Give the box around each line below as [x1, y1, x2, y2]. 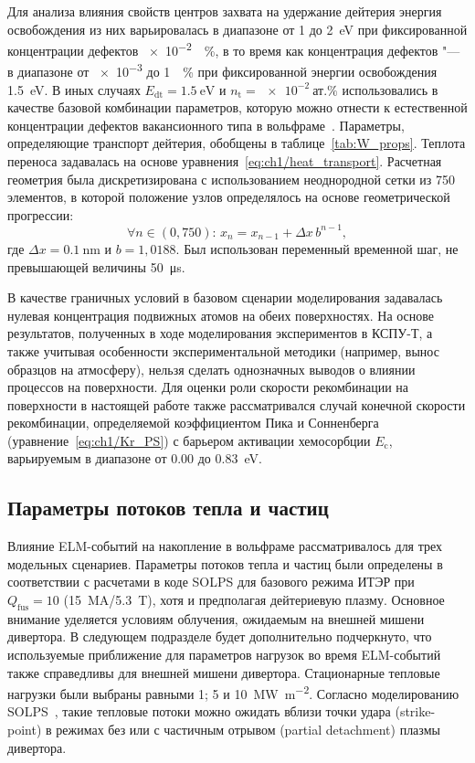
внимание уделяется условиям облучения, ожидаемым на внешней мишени [7, 609, 425, 628]
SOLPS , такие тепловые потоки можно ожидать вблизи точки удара [7, 702, 391, 721]
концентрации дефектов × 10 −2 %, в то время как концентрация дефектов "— [7, 38, 460, 59]
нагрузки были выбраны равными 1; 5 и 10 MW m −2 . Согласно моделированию [7, 682, 459, 703]
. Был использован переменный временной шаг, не [175, 238, 459, 258]
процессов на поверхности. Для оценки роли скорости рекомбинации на [7, 377, 409, 397]
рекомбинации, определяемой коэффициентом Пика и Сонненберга [7, 413, 379, 432]
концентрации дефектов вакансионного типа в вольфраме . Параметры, [7, 115, 405, 134]
